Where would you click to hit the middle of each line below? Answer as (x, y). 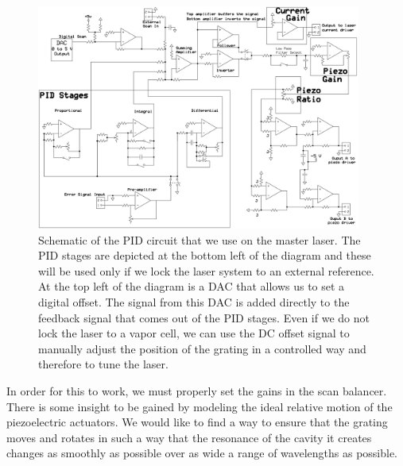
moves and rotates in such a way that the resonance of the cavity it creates (189, 437)
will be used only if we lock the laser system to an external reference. (206, 270)
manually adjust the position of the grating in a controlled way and (202, 348)
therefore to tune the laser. (103, 364)
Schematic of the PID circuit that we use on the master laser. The (200, 239)
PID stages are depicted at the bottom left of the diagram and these (205, 255)
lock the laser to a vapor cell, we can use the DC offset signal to (194, 333)
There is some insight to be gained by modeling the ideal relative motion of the (200, 406)
